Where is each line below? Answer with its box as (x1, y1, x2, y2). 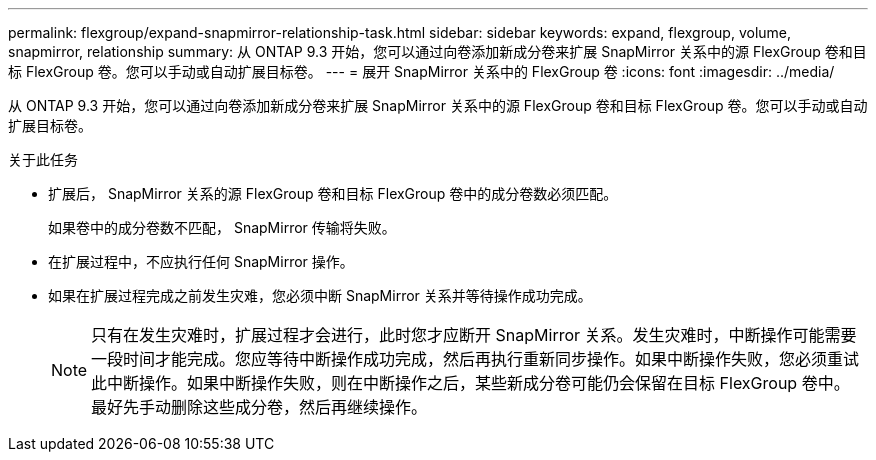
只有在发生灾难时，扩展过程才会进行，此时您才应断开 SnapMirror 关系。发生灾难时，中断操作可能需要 (91, 325, 857, 345)
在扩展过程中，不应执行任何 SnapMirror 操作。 (48, 253, 354, 270)
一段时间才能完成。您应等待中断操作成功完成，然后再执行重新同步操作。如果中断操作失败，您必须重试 (91, 349, 860, 369)
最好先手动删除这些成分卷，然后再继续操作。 (91, 397, 428, 417)
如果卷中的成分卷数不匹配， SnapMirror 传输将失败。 (48, 219, 396, 236)
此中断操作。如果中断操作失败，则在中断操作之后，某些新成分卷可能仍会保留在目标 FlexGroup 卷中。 (91, 373, 850, 393)
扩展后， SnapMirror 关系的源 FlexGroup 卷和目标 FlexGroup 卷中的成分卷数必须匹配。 (48, 185, 618, 202)
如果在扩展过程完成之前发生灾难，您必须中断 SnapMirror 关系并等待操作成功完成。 (48, 287, 592, 304)
